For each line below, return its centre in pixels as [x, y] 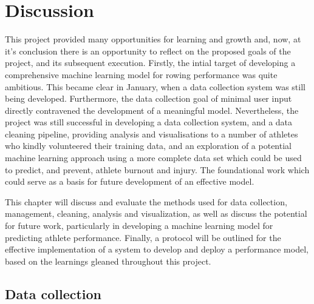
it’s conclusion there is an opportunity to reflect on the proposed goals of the [148, 51]
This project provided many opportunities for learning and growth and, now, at [153, 39]
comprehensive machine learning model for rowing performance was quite [141, 74]
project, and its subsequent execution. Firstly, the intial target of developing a [150, 63]
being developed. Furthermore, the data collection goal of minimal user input [148, 98]
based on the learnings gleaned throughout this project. [108, 261]
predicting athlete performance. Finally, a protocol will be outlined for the [143, 237]
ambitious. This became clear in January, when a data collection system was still [155, 86]
